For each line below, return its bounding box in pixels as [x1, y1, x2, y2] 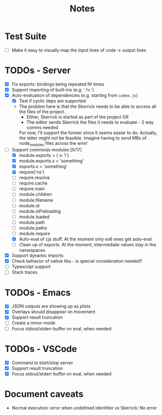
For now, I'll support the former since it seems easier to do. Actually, [19, 130, 158, 136]
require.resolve [19, 175, 50, 181]
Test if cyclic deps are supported [19, 98, 86, 104]
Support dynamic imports [11, 253, 64, 259]
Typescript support [11, 264, 51, 270]
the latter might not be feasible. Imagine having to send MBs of [19, 135, 147, 141]
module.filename [19, 197, 54, 203]
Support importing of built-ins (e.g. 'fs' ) [11, 87, 95, 92]
